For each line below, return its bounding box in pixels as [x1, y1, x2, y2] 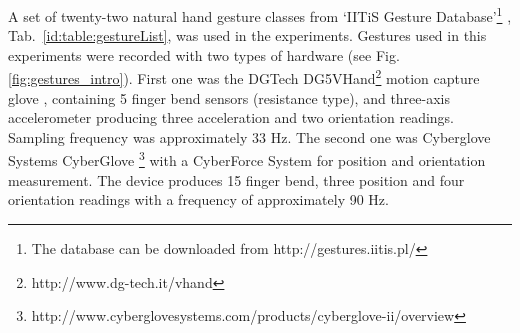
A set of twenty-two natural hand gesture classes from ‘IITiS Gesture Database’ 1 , [8, 3, 512, 26]
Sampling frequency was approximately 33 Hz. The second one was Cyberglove [8, 126, 491, 147]
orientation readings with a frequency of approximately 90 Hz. [8, 189, 389, 210]
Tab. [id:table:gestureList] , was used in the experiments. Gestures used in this [8, 25, 487, 46]
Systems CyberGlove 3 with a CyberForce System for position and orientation [8, 147, 486, 171]
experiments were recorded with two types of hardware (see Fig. [8, 44, 400, 65]
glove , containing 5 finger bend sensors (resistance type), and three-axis [8, 87, 451, 108]
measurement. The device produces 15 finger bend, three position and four [8, 169, 465, 190]
